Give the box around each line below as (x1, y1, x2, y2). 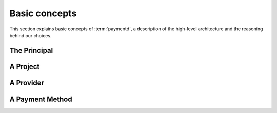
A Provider (9, 78, 45, 87)
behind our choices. (9, 32, 52, 38)
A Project (9, 62, 40, 71)
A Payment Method (9, 95, 72, 103)
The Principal (9, 46, 53, 55)
